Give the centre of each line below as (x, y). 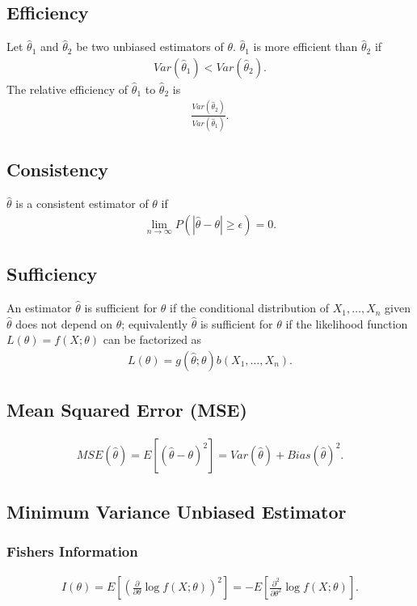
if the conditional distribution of (250, 308)
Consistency (58, 170)
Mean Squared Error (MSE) (127, 410)
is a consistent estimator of (82, 203)
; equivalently (155, 323)
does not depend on (64, 323)
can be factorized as (152, 339)
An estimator (39, 308)
